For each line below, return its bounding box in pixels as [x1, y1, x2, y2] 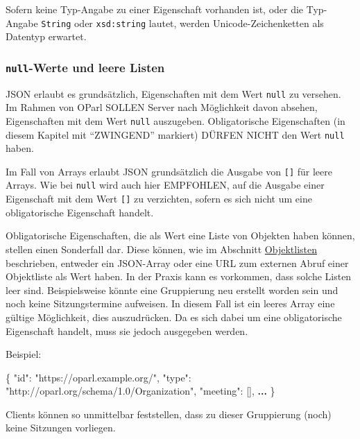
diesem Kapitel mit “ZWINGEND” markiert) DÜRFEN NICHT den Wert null [6, 127, 345, 141]
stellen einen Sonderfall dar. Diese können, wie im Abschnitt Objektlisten [6, 241, 317, 256]
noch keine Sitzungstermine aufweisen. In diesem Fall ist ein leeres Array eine [6, 296, 335, 311]
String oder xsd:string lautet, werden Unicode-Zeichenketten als [41, 15, 324, 30]
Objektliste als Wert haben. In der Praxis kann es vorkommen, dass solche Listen [6, 269, 352, 284]
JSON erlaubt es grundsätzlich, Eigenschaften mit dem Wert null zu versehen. [6, 86, 341, 101]
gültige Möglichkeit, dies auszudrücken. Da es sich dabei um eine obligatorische [6, 309, 342, 324]
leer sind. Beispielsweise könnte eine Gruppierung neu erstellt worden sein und [6, 282, 338, 297]
